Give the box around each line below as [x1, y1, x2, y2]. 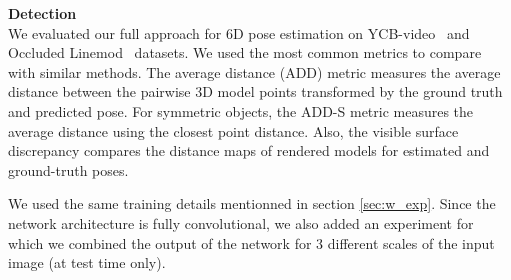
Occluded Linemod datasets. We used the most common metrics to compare [8, 42, 482, 63]
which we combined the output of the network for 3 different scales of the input [8, 232, 495, 253]
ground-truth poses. [8, 159, 129, 180]
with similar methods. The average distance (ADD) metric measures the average [8, 61, 501, 82]
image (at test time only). [8, 252, 166, 273]
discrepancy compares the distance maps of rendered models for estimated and [8, 140, 490, 161]
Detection [8, 3, 77, 23]
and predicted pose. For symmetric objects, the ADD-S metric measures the [8, 100, 474, 121]
